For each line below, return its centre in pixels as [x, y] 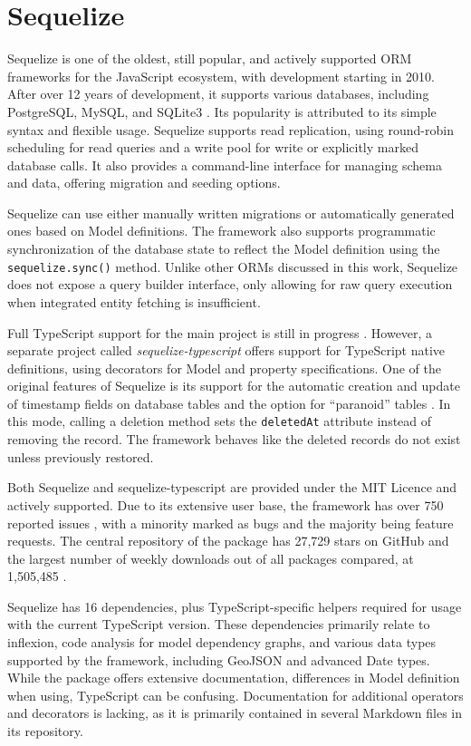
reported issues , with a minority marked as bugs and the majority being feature [231, 523]
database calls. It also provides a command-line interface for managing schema [225, 165]
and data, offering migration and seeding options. [144, 183]
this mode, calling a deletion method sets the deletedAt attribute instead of [220, 421]
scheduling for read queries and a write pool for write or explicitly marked [213, 147]
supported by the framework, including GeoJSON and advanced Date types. [219, 659]
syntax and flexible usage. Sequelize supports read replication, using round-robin [231, 129]
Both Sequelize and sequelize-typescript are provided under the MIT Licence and [232, 487]
